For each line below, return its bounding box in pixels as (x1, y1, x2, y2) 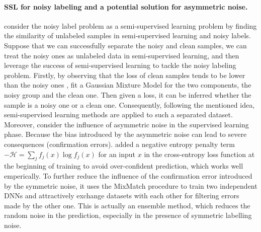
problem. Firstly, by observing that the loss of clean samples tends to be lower (4, 69, 245, 80)
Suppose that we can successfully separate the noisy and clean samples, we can (4, 40, 247, 50)
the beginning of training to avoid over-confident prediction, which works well (4, 161, 243, 171)
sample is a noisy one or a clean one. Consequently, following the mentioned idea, (4, 99, 255, 110)
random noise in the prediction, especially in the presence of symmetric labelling (4, 210, 252, 220)
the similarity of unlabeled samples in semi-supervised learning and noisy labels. (4, 30, 251, 41)
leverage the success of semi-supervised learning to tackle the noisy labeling (4, 60, 236, 70)
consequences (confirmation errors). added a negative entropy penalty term (4, 138, 235, 149)
